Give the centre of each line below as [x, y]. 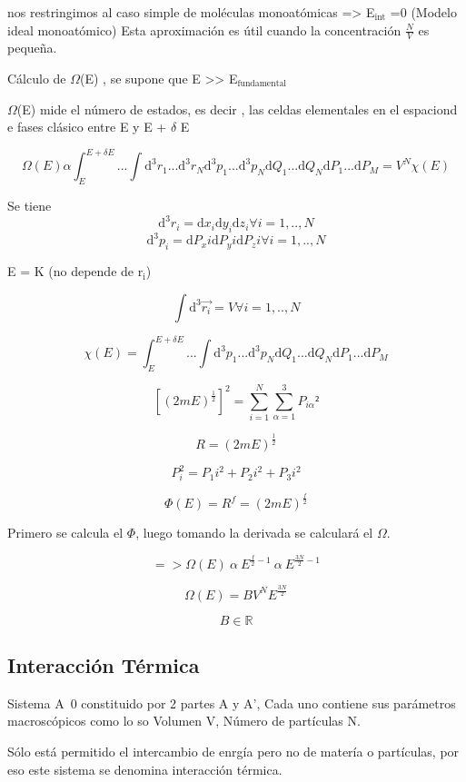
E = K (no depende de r [75, 271]
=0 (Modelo [423, 12]
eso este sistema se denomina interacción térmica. [145, 769]
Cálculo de [37, 79]
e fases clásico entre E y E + [87, 127]
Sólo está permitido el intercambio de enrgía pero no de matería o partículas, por [233, 751]
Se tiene [30, 206]
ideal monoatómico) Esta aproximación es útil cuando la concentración [204, 30]
